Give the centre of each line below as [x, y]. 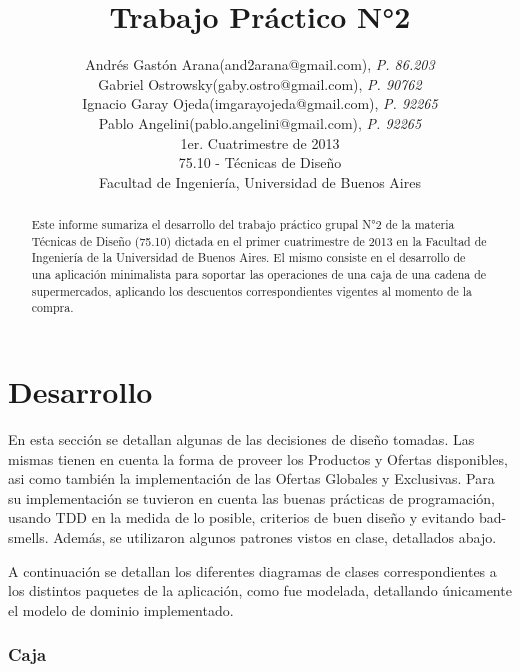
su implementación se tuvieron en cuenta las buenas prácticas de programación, [252, 497]
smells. [28, 536]
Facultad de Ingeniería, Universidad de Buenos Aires [260, 181]
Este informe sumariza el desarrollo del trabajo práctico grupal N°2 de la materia [243, 224]
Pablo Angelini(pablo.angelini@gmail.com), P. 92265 [260, 122]
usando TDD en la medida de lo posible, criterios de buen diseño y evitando [241, 517]
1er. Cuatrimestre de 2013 [260, 142]
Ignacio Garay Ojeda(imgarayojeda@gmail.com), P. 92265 [260, 103]
